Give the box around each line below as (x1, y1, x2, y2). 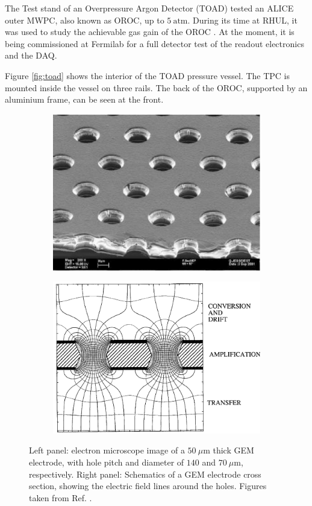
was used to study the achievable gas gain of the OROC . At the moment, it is (5, 25, 295, 38)
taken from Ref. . (29, 491, 92, 504)
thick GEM (213, 444, 254, 456)
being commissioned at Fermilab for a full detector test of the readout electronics (5, 37, 304, 50)
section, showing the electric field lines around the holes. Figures (29, 479, 267, 492)
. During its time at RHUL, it (187, 13, 298, 26)
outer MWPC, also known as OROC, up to (5, 13, 164, 26)
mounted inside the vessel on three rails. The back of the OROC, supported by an (5, 81, 308, 94)
